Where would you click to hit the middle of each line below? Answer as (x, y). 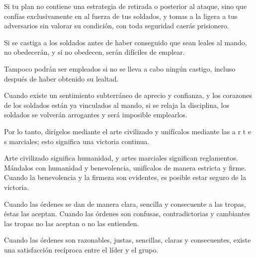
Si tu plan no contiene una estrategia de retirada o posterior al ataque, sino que (126, 6)
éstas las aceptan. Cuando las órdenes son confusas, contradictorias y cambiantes (127, 214)
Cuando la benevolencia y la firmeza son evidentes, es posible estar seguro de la (125, 177)
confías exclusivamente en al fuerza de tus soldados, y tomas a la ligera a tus (121, 16)
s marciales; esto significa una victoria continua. (77, 141)
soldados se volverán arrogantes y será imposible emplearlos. (96, 115)
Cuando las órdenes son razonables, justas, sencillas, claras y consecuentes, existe (128, 240)
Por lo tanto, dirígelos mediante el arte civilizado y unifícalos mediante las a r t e (128, 131)
